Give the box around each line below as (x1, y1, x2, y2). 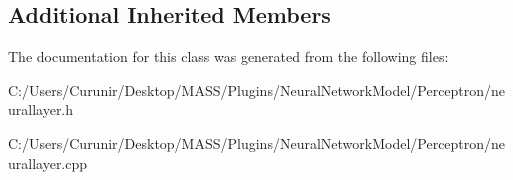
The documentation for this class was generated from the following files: (8, 46, 449, 67)
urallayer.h (8, 99, 74, 120)
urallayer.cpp (8, 152, 88, 173)
